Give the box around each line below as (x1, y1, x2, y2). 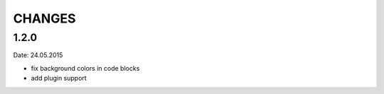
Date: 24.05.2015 (13, 51, 63, 59)
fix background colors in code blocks (31, 64, 140, 72)
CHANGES (13, 11, 76, 26)
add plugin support (31, 74, 87, 83)
